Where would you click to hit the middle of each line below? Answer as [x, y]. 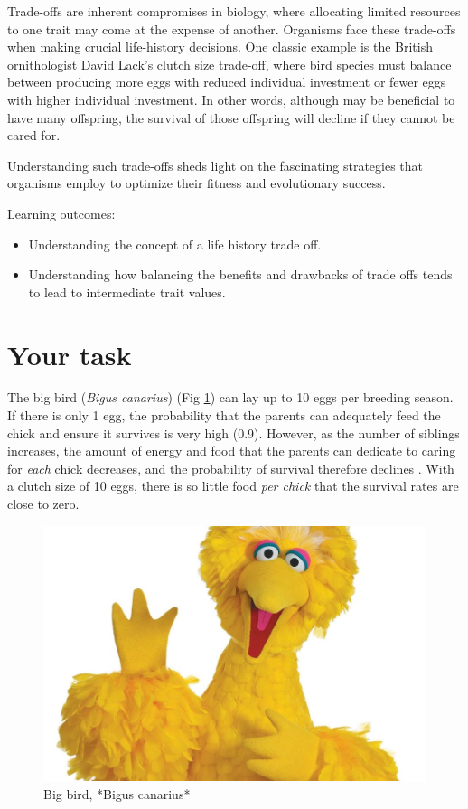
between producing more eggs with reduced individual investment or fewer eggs [227, 82]
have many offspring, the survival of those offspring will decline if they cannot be [231, 117]
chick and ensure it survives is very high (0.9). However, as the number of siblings [234, 433]
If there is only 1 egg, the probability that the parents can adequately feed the [224, 415]
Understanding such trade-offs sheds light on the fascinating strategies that [215, 165]
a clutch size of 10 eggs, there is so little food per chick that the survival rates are [233, 486]
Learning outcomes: [61, 213]
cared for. [34, 135]
